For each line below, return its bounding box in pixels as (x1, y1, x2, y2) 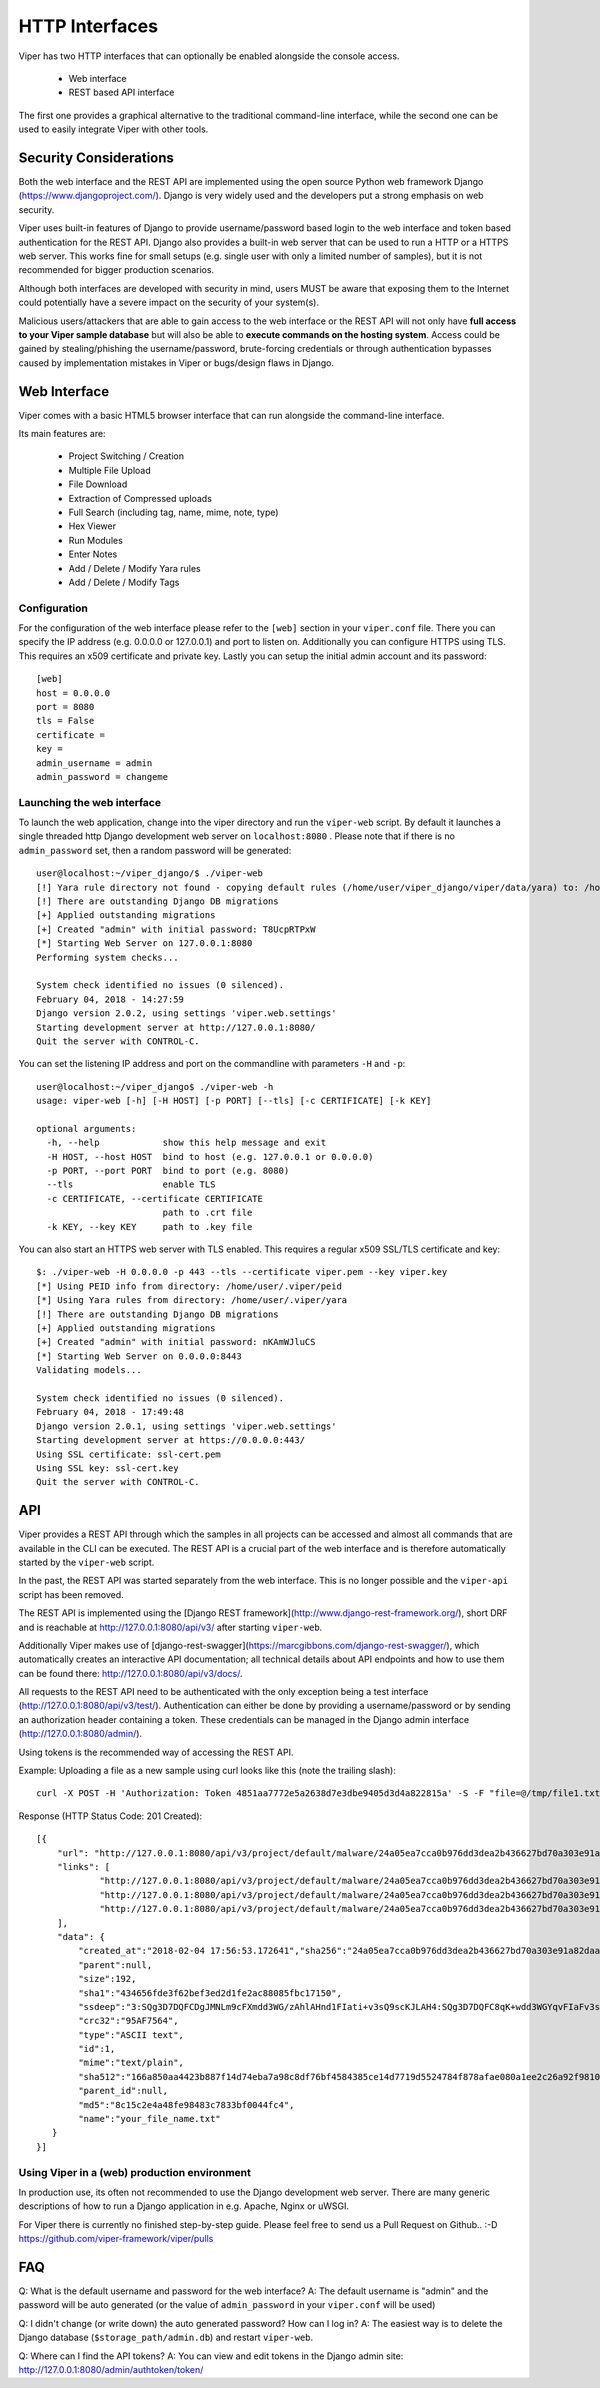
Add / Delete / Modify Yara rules (68, 562, 201, 574)
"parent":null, (78, 1959, 153, 1970)
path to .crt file (162, 1207, 253, 1219)
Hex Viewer (68, 520, 117, 532)
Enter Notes (68, 548, 118, 560)
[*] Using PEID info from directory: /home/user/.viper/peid (36, 1280, 342, 1292)
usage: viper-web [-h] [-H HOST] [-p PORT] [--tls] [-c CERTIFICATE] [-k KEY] (36, 1095, 432, 1107)
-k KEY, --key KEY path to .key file (46, 1221, 253, 1232)
